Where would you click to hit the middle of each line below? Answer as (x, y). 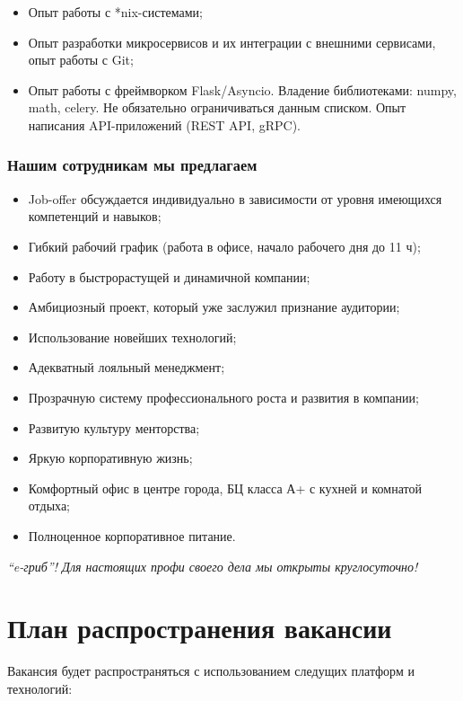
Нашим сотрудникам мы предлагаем (132, 165)
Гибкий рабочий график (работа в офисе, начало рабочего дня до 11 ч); (224, 246)
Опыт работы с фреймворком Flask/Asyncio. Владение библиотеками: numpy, (242, 89)
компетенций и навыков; (95, 216)
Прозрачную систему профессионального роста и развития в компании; (223, 397)
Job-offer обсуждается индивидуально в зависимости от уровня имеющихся (235, 198)
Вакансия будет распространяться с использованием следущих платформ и (211, 671)
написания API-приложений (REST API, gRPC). (164, 124)
